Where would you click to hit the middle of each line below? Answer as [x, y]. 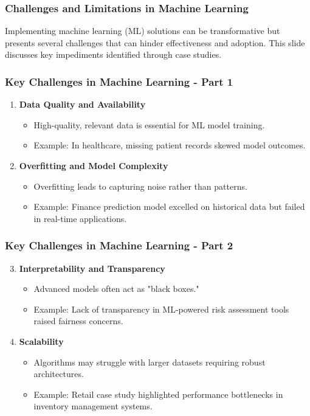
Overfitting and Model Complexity [94, 165]
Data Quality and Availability [82, 104]
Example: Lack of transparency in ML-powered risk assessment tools [161, 309]
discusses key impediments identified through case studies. [113, 54]
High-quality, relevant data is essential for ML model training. [149, 124]
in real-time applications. [80, 218]
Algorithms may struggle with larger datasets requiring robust [150, 362]
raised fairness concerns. [78, 321]
